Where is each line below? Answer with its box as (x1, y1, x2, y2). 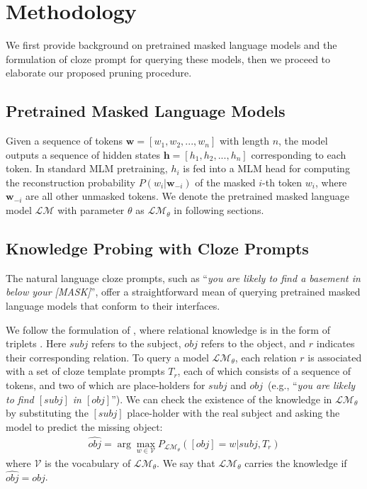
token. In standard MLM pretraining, (6, 161, 168, 176)
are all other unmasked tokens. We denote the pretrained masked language (26, 189, 350, 203)
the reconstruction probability (6, 174, 136, 189)
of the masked (195, 174, 256, 189)
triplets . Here (6, 336, 67, 351)
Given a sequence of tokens (6, 133, 123, 148)
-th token (262, 174, 303, 189)
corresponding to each (251, 147, 346, 162)
